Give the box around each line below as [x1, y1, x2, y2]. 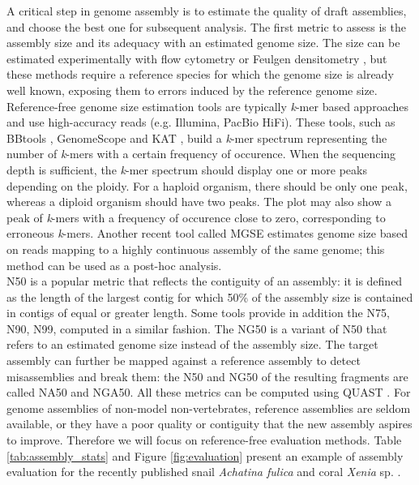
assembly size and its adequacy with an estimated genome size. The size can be [6, 34, 400, 51]
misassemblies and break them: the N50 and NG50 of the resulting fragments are [6, 367, 408, 384]
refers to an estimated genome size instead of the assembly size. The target [6, 336, 378, 353]
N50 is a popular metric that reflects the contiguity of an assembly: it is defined [6, 273, 403, 290]
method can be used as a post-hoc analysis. [6, 256, 222, 273]
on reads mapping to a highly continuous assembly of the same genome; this [6, 240, 385, 257]
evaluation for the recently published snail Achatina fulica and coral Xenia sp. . [6, 463, 401, 480]
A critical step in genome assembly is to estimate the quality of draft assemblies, [6, 2, 407, 19]
